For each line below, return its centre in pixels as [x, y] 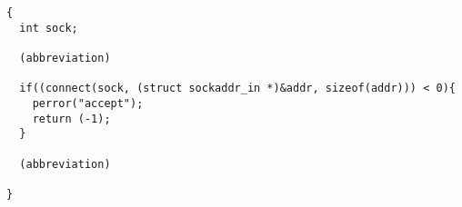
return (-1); [71, 118]
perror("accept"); [88, 103]
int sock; [49, 28]
